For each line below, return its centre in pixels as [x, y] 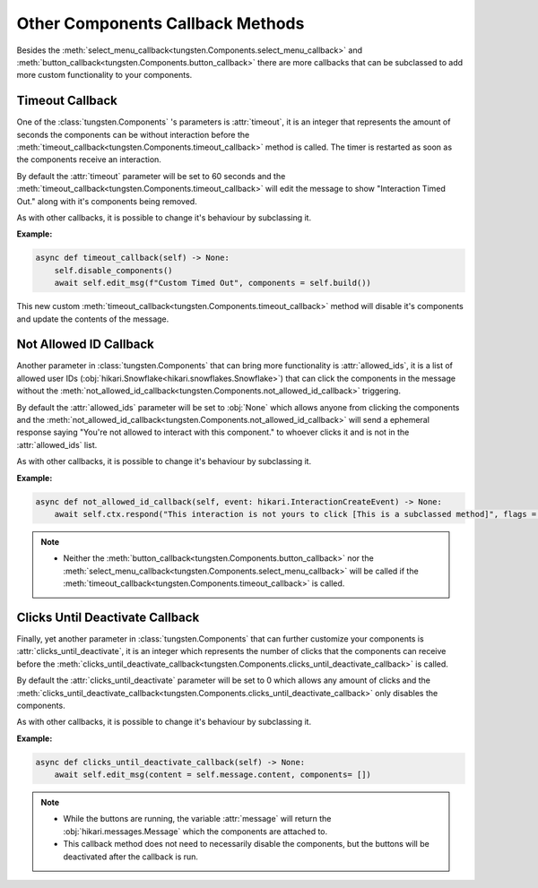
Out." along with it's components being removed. [107, 201]
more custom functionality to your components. [104, 75]
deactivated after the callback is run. [131, 857]
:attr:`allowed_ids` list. [57, 444]
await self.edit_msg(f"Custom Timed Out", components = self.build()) [213, 283]
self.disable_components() [114, 270]
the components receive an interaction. [89, 159]
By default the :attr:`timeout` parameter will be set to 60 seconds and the [151, 176]
